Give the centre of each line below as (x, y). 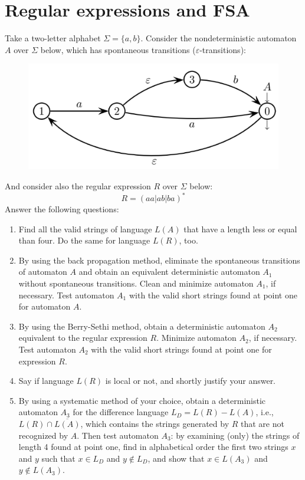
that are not (263, 423)
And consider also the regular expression (78, 185)
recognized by (43, 435)
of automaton (43, 272)
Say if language (46, 381)
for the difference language (121, 412)
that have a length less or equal (240, 229)
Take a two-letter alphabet (53, 38)
